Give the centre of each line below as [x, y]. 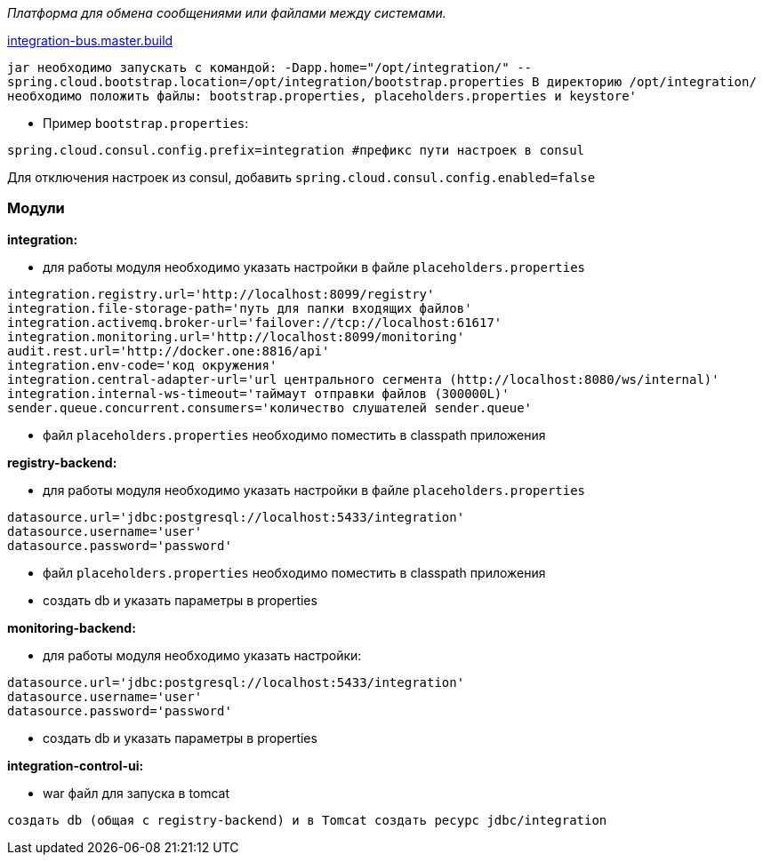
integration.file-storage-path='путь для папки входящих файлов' [240, 308]
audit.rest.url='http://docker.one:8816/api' [169, 351]
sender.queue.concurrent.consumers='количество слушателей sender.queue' [270, 407]
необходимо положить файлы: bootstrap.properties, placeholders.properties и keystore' [322, 96]
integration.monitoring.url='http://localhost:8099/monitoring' [236, 336]
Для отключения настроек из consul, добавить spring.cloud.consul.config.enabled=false [301, 177]
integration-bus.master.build [90, 40]
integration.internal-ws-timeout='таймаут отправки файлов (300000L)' [258, 393]
